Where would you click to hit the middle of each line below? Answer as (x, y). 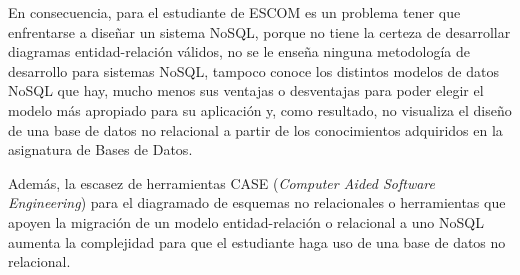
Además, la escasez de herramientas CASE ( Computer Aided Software (221, 182)
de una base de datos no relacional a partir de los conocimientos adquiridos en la (255, 129)
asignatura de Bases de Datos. (100, 149)
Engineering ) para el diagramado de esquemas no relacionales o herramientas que (257, 202)
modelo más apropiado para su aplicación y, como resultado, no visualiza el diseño (260, 109)
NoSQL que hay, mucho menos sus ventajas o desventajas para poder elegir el (246, 90)
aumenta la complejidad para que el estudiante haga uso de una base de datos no (257, 241)
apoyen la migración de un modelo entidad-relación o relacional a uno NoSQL (246, 221)
